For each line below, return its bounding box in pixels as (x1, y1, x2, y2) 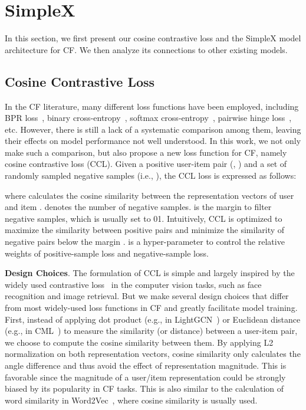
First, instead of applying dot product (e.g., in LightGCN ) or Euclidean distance (5, 313, 301, 325)
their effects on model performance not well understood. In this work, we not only (5, 135, 301, 147)
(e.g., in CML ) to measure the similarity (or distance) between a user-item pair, (5, 324, 298, 337)
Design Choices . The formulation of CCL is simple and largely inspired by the (5, 267, 295, 279)
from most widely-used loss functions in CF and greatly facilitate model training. (5, 301, 298, 314)
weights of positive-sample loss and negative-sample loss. (5, 247, 209, 259)
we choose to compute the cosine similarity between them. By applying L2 (5, 336, 274, 348)
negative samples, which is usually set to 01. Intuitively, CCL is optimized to (5, 212, 282, 224)
